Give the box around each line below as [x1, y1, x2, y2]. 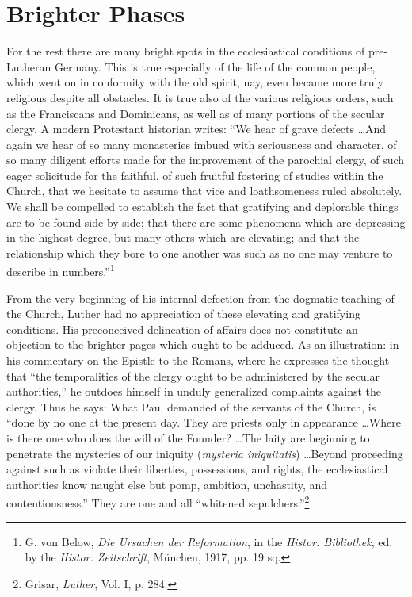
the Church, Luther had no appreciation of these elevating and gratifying [6, 305, 360, 322]
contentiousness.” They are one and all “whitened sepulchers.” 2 [6, 492, 310, 511]
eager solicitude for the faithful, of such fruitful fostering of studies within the [6, 166, 383, 183]
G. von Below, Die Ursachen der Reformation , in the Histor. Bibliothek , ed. [25, 533, 393, 549]
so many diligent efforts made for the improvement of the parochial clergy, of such [6, 151, 405, 168]
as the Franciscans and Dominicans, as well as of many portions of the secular [6, 105, 385, 121]
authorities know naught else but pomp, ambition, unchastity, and [6, 476, 328, 492]
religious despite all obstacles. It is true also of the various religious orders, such [6, 89, 394, 105]
